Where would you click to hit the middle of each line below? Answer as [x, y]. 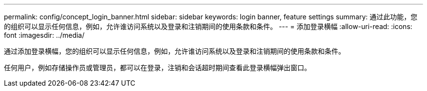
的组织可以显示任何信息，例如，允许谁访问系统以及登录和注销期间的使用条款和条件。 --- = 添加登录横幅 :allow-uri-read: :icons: [208, 26]
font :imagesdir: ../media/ [44, 35]
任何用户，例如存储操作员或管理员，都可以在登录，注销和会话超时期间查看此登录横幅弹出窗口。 [157, 68]
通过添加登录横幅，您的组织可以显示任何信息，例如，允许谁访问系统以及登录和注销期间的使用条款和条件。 [175, 51]
